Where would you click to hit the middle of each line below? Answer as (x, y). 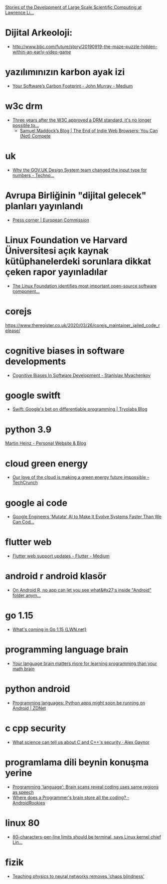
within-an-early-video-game (42, 51)
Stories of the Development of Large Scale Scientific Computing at (74, 7)
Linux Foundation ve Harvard (66, 240)
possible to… (25, 125)
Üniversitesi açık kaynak (57, 251)
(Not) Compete (35, 136)
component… (26, 291)
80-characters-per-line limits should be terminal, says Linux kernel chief (86, 836)
